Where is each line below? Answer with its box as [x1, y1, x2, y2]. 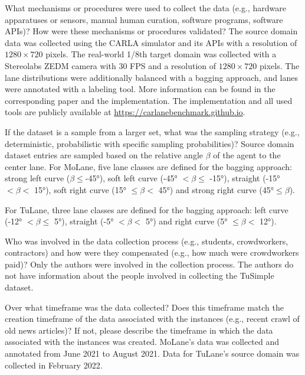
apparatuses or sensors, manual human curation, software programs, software [5, 13, 283, 25]
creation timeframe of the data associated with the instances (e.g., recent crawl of [5, 312, 300, 325]
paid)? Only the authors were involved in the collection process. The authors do [5, 257, 294, 270]
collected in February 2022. [5, 358, 103, 371]
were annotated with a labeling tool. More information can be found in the [5, 83, 276, 95]
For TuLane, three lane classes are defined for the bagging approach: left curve [5, 203, 288, 216]
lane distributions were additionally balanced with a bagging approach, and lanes [5, 71, 299, 83]
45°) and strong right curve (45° [158, 183, 274, 195]
